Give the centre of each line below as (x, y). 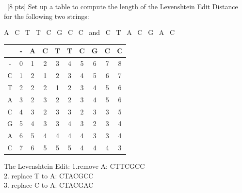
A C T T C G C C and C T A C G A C (89, 32)
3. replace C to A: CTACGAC (49, 185)
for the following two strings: (47, 16)
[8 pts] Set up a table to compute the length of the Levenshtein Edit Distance (122, 6)
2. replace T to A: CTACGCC (49, 175)
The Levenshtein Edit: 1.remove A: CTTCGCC (74, 166)
